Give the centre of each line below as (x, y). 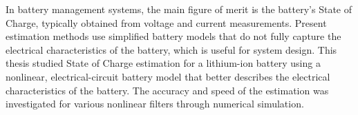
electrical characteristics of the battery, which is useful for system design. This (171, 49)
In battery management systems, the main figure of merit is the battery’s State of (179, 9)
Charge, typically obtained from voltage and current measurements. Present (166, 22)
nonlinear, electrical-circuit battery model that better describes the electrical (168, 76)
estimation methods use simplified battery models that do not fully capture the (173, 36)
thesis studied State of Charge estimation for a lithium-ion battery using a (163, 63)
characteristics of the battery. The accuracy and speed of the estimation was (167, 90)
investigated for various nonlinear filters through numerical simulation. (155, 104)
